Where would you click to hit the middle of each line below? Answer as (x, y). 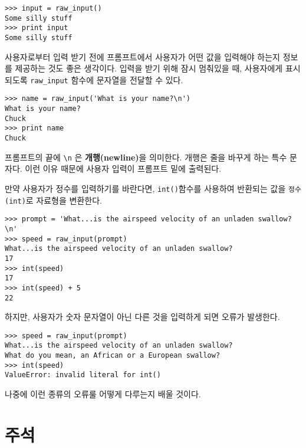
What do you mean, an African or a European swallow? (113, 356)
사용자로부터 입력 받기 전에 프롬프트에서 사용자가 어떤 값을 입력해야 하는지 (142, 56)
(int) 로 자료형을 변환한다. (53, 200)
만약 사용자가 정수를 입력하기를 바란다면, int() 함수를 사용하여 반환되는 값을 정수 (153, 188)
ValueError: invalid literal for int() (83, 375)
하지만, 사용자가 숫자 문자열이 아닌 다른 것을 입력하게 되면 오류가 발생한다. (142, 317)
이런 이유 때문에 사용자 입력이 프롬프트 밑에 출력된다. (123, 169)
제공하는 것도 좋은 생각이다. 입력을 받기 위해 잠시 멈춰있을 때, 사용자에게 (149, 68)
